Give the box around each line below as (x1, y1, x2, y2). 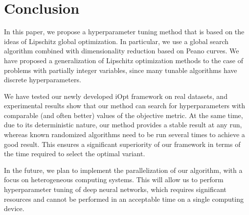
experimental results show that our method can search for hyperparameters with (4, 100, 246, 111)
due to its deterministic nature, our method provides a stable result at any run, (4, 119, 242, 130)
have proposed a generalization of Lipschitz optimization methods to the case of (4, 55, 244, 65)
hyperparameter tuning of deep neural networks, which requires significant (4, 184, 226, 194)
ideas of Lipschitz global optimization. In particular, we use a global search (4, 36, 229, 46)
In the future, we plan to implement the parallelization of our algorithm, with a (4, 165, 243, 175)
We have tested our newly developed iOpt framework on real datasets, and (4, 91, 227, 101)
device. (4, 203, 24, 214)
